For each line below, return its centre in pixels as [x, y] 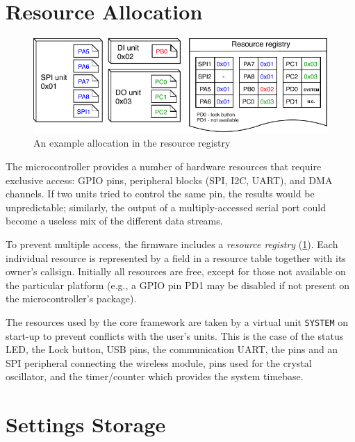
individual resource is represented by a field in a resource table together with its [176, 257]
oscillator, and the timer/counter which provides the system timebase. [155, 376]
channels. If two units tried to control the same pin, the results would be [160, 194]
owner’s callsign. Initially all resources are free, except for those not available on [176, 271]
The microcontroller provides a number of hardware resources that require [164, 166]
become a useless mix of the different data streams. [114, 221]
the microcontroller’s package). [71, 298]
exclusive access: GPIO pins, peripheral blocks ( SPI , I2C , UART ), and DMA [169, 180]
